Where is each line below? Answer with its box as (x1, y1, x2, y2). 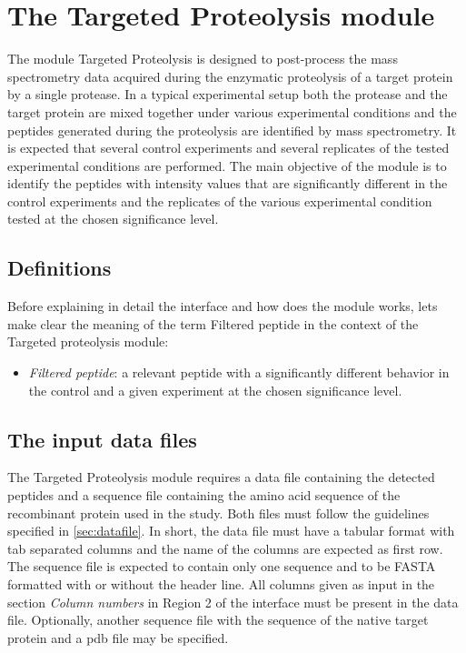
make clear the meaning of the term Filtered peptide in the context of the (7, 314, 419, 333)
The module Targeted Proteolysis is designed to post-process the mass (7, 49, 398, 68)
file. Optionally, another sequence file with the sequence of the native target (7, 610, 429, 629)
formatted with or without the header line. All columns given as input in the (7, 575, 435, 593)
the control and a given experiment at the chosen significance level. (28, 380, 402, 399)
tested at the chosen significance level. (7, 209, 219, 228)
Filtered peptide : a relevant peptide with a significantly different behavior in (28, 363, 450, 382)
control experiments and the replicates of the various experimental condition (7, 191, 432, 210)
